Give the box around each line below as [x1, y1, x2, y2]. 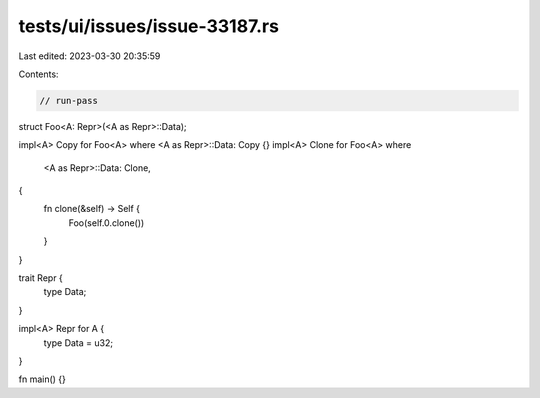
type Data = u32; [43, 336, 114, 349]
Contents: [18, 68, 59, 80]
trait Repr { [18, 272, 64, 284]
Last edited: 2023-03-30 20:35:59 [18, 50, 161, 62]
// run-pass [39, 95, 99, 106]
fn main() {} [18, 373, 67, 385]
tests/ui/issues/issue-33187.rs [18, 15, 280, 37]
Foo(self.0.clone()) [68, 216, 145, 229]
